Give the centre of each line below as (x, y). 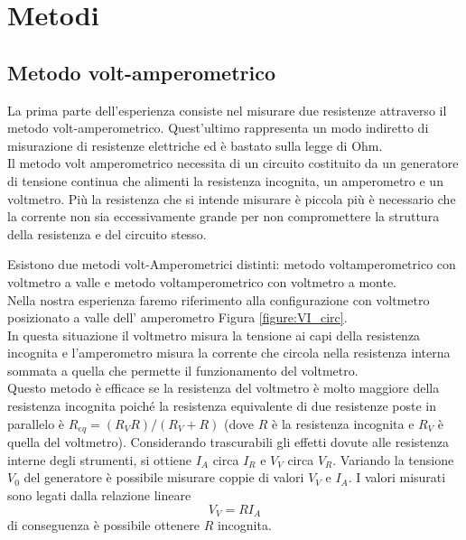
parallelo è (36, 423)
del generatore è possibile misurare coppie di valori (164, 477)
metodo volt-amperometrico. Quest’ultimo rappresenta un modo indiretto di (218, 128)
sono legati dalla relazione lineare (99, 494)
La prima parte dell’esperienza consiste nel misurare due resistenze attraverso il (227, 110)
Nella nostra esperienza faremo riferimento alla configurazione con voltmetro (219, 299)
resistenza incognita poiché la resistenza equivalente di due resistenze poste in (222, 406)
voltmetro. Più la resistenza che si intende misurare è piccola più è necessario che (232, 198)
